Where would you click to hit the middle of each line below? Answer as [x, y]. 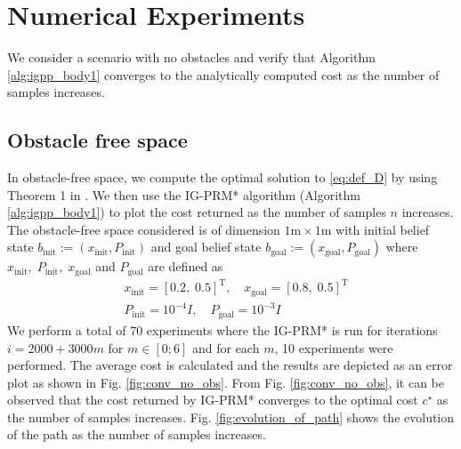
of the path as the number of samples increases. [137, 434]
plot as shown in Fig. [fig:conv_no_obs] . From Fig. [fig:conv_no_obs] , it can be [226, 382]
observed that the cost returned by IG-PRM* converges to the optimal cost [213, 400]
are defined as [186, 266]
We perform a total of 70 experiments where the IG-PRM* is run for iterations [222, 329]
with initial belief [383, 229]
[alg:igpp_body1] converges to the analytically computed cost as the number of [223, 74]
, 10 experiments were [334, 347]
